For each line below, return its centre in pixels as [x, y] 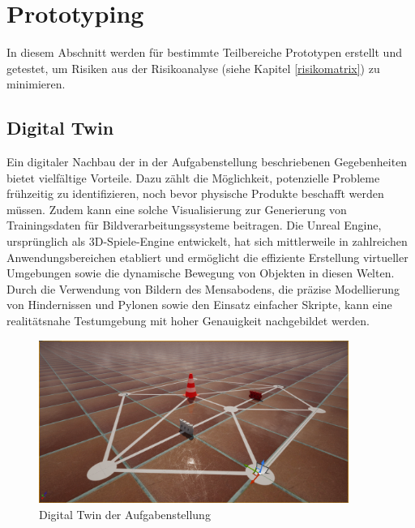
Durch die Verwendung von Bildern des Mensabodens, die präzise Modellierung [203, 288]
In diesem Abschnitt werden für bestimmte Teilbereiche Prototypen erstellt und [204, 52]
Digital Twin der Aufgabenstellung [125, 514]
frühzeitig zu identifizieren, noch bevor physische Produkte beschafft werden [195, 193]
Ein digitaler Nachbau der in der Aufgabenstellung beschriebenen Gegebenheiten [207, 162]
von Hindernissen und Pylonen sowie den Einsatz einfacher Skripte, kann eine [199, 305]
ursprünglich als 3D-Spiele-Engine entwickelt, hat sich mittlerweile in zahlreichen [207, 241]
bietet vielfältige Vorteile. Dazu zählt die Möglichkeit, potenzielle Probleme [193, 177]
